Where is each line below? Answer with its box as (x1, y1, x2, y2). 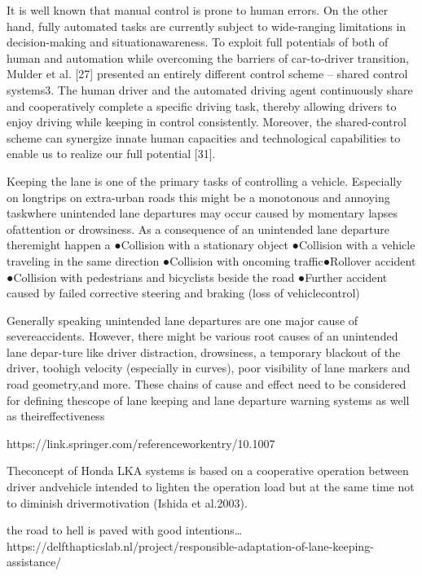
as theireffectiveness (7, 407, 105, 424)
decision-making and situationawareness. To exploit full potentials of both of (7, 33, 389, 51)
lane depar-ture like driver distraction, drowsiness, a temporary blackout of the (7, 343, 401, 360)
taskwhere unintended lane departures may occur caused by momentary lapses (7, 204, 398, 222)
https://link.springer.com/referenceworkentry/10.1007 (7, 434, 275, 451)
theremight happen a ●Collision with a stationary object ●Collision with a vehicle (7, 236, 415, 253)
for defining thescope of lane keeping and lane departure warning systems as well (7, 391, 410, 408)
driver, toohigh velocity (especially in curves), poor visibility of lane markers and (7, 359, 411, 376)
